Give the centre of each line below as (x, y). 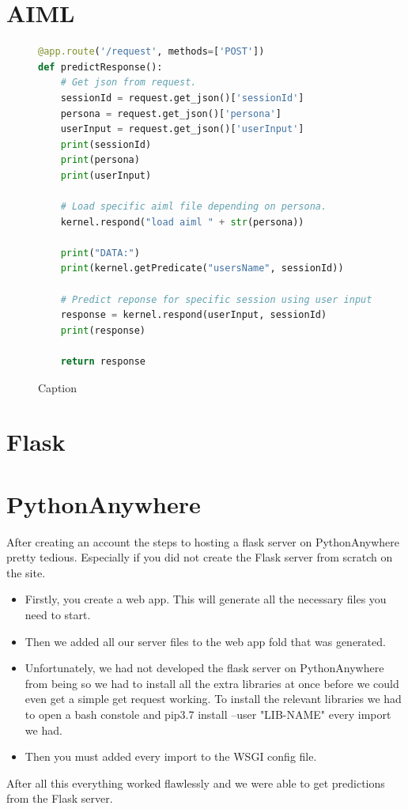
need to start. (58, 615)
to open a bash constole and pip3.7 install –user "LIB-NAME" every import (208, 714)
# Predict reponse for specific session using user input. (219, 299)
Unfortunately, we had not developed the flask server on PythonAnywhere (204, 668)
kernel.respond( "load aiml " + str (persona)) (182, 222)
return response (103, 361)
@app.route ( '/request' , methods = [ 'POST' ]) (151, 52)
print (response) (103, 330)
